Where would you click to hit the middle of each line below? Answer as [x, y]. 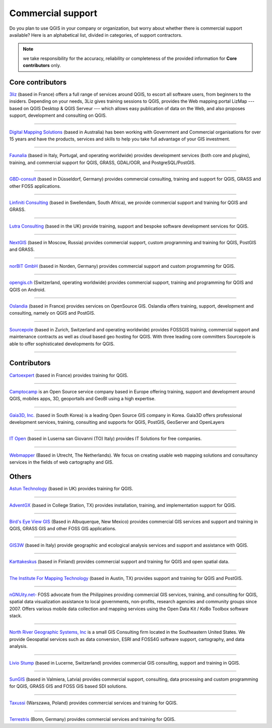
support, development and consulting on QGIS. [58, 115]
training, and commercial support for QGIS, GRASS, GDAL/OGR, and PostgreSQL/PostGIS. [103, 162]
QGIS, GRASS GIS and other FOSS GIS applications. [63, 529]
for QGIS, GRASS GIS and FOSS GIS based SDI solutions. [68, 686]
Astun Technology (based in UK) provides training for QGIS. [71, 489]
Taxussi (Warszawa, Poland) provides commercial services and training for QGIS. [93, 703]
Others [20, 477]
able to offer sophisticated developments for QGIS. [62, 344]
